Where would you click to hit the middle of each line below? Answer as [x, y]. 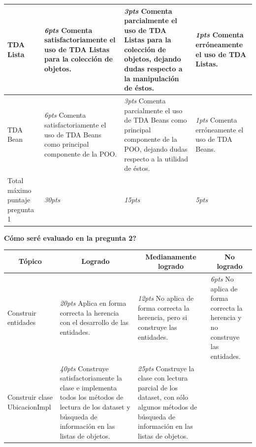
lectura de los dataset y [95, 407]
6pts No [222, 279]
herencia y [226, 317]
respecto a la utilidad [156, 158]
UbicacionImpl [29, 407]
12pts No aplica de [166, 298]
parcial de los [158, 387]
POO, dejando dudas [156, 149]
